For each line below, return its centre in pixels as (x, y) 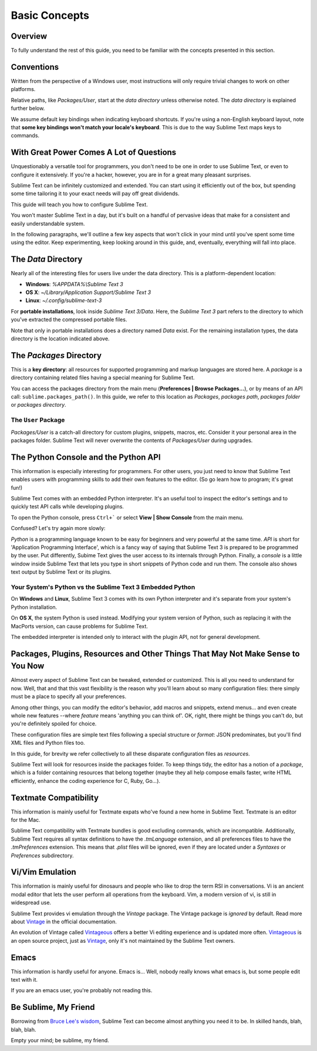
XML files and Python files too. (48, 743)
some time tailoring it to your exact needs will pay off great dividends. (95, 193)
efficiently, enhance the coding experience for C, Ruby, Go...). (86, 781)
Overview (29, 36)
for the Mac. (26, 819)
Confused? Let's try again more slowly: (58, 528)
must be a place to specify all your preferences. (68, 697)
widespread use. (31, 903)
